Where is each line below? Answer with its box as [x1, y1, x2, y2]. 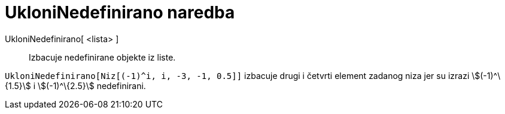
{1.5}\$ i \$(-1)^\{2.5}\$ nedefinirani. [5, 80, 146, 91]
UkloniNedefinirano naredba [5, 2, 235, 23]
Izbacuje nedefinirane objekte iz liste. [29, 52, 176, 62]
